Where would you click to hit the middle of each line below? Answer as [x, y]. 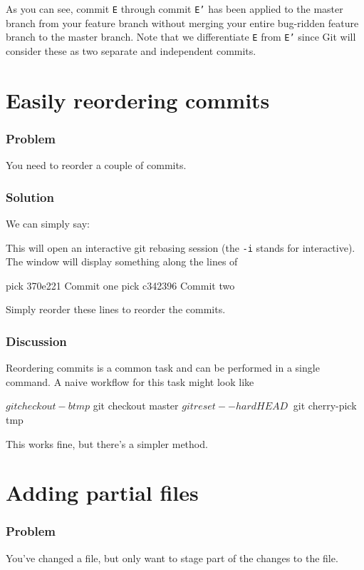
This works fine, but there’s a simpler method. [107, 443]
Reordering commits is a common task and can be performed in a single [163, 368]
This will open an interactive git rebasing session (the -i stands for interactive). [181, 247]
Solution [30, 197]
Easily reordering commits [138, 100]
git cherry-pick [325, 406]
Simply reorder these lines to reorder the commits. [116, 309]
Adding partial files [102, 493]
